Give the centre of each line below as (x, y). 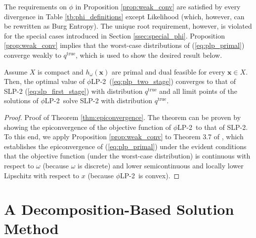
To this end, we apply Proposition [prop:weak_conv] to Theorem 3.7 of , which (124, 137)
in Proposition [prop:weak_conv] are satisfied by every (158, 6)
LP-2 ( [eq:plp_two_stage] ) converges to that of (164, 81)
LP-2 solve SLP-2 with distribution (99, 100)
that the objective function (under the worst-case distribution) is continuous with (127, 156)
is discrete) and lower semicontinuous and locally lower (161, 165)
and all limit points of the (198, 91)
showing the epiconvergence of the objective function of (88, 127)
